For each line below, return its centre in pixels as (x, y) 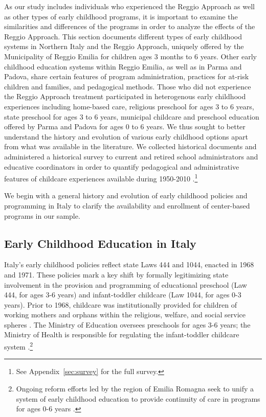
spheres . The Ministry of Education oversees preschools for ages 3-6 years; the (127, 324)
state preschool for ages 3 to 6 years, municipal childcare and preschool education (132, 116)
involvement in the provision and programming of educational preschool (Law (126, 284)
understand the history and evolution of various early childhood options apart (126, 136)
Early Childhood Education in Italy (100, 243)
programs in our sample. (42, 215)
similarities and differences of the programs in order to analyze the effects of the (130, 26)
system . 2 (19, 346)
